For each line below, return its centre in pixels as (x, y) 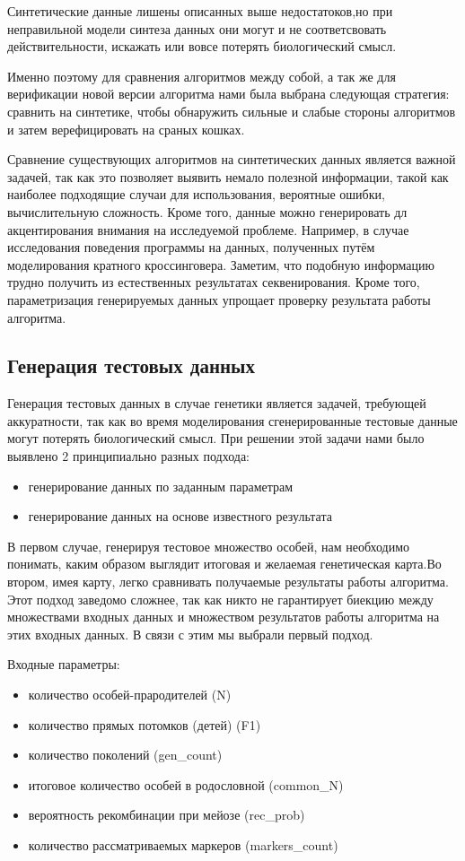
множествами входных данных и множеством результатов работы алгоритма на (224, 617)
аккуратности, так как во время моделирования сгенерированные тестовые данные (232, 420)
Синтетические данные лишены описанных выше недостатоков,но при (200, 11)
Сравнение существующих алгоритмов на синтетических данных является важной (232, 159)
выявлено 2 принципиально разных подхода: (129, 456)
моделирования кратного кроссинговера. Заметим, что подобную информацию (221, 264)
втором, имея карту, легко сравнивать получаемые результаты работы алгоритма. (228, 582)
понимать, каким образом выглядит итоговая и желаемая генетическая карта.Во (224, 564)
